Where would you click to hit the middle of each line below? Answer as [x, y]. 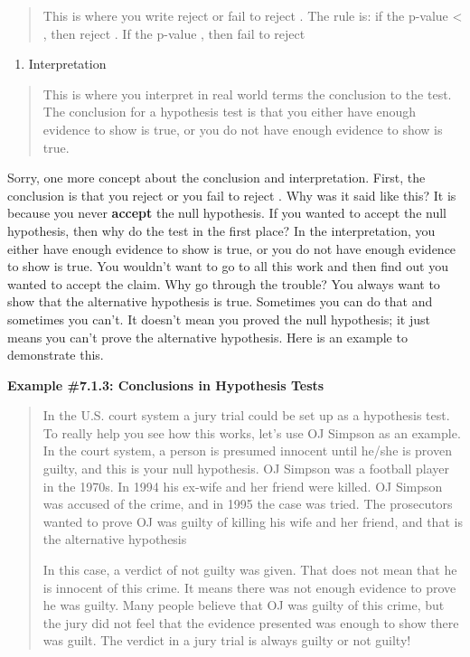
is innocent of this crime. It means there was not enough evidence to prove [249, 587]
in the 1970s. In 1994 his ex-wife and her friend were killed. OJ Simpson [243, 486]
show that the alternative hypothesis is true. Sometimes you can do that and [220, 301]
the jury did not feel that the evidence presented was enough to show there [251, 622]
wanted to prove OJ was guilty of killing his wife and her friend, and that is [253, 521]
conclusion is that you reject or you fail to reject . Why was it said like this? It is [232, 195]
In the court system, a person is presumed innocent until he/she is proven [247, 451]
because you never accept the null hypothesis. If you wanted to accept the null [227, 213]
